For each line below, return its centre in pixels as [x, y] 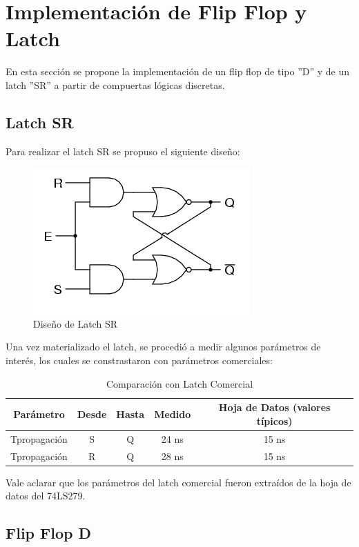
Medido [173, 414]
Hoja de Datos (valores [274, 407]
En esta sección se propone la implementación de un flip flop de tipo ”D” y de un [178, 71]
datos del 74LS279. [46, 496]
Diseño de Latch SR [75, 323]
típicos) [274, 420]
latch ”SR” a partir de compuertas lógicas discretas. [115, 84]
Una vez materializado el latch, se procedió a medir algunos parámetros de [163, 347]
